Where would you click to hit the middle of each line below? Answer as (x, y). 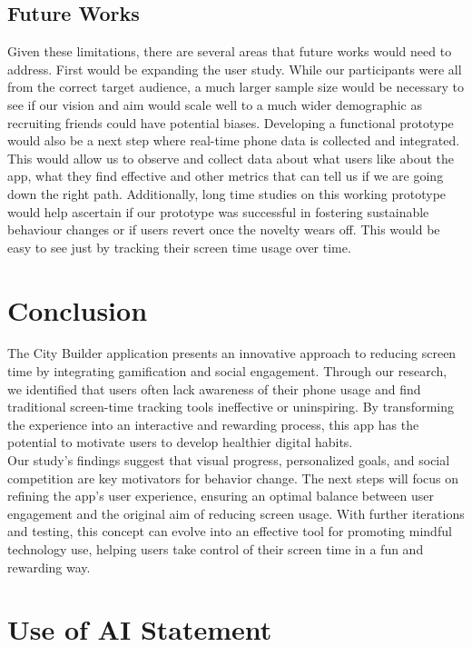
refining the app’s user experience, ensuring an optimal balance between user (221, 496)
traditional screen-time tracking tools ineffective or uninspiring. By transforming (231, 407)
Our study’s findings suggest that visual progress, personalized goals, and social (229, 460)
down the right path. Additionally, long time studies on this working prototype (227, 193)
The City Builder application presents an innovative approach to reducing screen (232, 353)
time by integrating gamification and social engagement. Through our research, (227, 371)
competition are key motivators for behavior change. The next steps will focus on (233, 478)
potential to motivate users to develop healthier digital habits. (180, 442)
